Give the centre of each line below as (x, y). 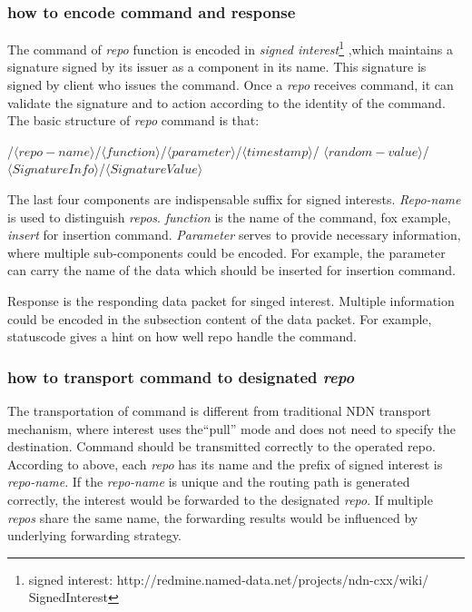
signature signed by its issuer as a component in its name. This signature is (217, 67)
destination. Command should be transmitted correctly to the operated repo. (221, 446)
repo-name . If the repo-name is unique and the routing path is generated (209, 482)
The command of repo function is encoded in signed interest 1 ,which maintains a (230, 48)
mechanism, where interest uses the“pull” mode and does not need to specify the (231, 428)
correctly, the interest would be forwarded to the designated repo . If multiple (220, 499)
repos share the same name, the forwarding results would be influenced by (213, 517)
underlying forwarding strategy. (95, 535)
